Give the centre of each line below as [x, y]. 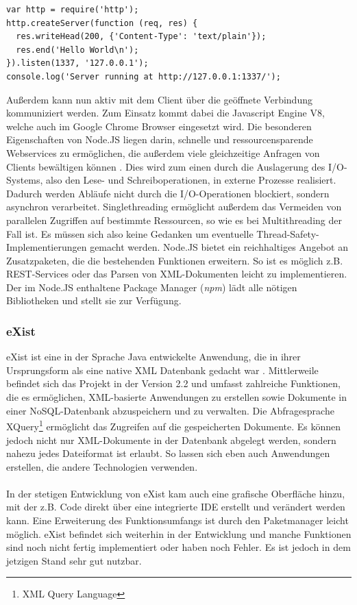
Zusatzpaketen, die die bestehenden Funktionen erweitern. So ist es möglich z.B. [175, 260]
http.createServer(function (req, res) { [102, 23]
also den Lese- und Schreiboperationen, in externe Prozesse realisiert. [191, 180]
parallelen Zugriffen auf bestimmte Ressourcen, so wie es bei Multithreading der [174, 220]
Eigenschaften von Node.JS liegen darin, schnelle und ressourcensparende [160, 139]
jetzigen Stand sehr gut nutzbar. [74, 560]
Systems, [25, 180]
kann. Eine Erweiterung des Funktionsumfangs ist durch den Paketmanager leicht [177, 520]
